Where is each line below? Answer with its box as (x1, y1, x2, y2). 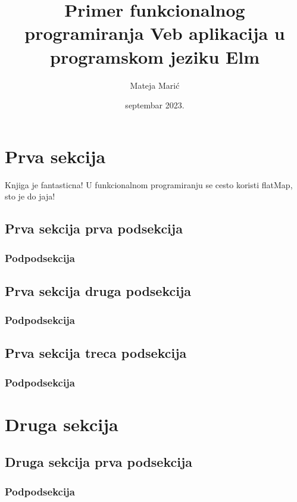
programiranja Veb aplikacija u (24, 21, 285, 45)
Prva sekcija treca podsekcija (5, 344, 187, 362)
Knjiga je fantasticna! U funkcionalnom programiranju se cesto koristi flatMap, (5, 178, 293, 191)
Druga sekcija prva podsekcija (5, 453, 193, 471)
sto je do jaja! (5, 190, 55, 202)
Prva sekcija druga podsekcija (5, 281, 192, 300)
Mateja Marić (130, 79, 180, 91)
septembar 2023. (125, 99, 185, 111)
